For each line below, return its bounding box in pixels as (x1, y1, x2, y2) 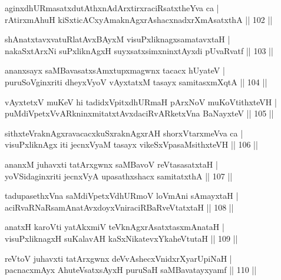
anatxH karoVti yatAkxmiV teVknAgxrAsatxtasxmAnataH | (5, 221, 224, 233)
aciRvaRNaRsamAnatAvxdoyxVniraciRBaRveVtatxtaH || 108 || (5, 201, 234, 213)
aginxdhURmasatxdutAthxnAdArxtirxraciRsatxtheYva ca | (5, 2, 219, 14)
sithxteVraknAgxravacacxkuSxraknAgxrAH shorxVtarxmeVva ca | (5, 126, 243, 139)
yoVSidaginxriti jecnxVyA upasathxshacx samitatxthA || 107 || (5, 169, 233, 182)
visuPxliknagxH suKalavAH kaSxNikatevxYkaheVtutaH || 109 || (5, 232, 238, 244)
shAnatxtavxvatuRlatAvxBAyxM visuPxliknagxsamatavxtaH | (5, 33, 230, 45)
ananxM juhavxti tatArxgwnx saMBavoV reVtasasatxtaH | (5, 158, 218, 170)
